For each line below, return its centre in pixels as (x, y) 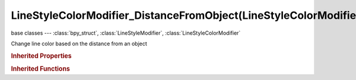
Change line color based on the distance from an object (79, 44)
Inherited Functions (41, 69)
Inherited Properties (42, 56)
